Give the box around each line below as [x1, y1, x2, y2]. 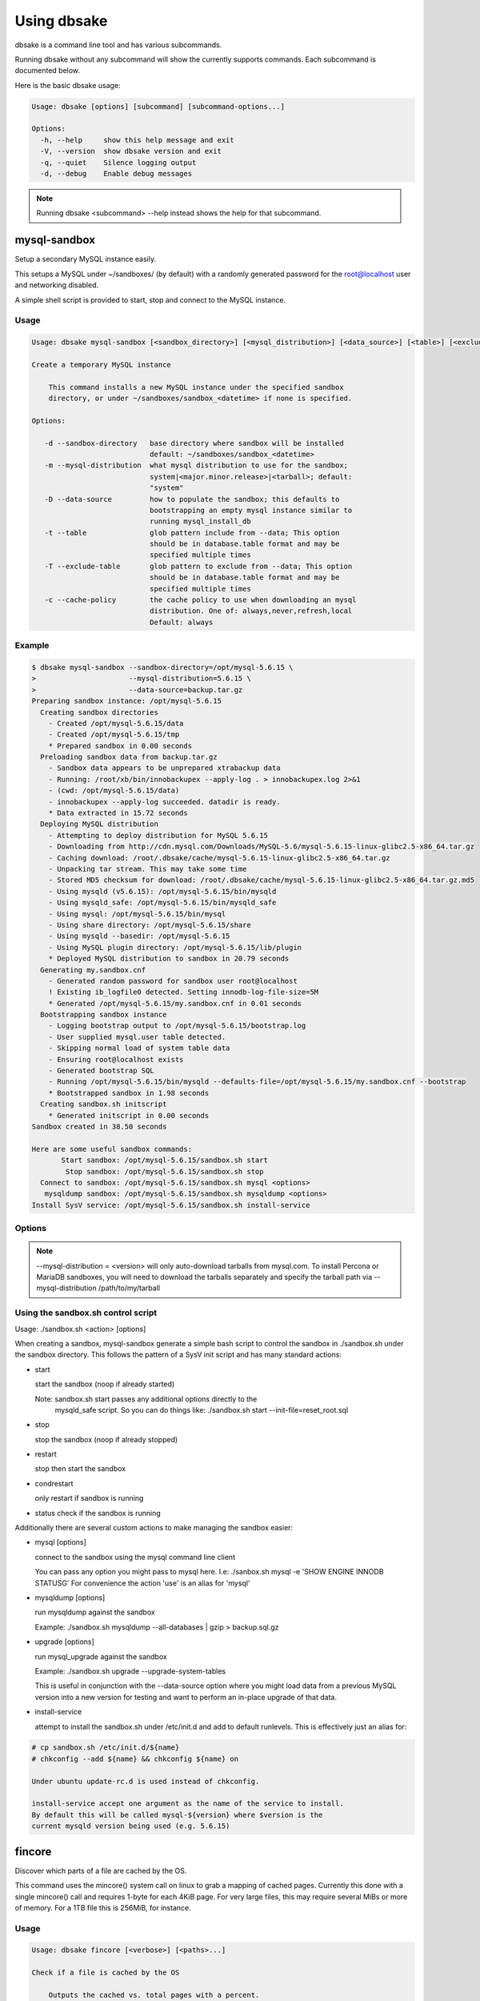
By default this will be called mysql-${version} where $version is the [31, 1810, 323, 1819]
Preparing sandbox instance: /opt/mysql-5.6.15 [31, 696, 222, 706]
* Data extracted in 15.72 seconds [48, 808, 188, 818]
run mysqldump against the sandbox [34, 1607, 155, 1617]
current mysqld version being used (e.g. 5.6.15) [31, 1822, 230, 1831]
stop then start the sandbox [34, 1464, 126, 1474]
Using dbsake [14, 12, 108, 30]
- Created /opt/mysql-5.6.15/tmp [48, 730, 180, 740]
